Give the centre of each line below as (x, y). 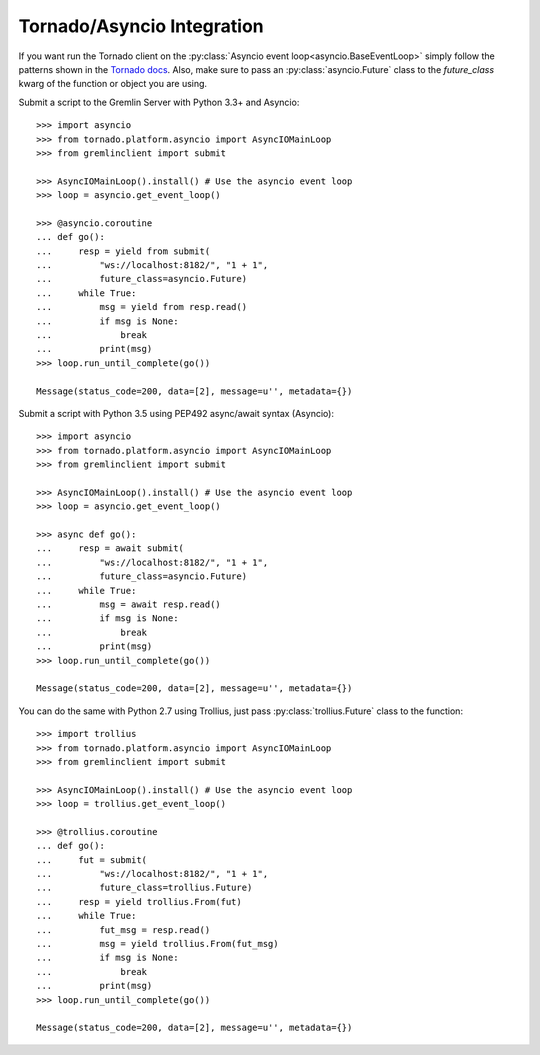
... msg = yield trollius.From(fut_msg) (157, 943)
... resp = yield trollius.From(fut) (139, 901)
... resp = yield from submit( (123, 251)
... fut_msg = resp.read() (123, 929)
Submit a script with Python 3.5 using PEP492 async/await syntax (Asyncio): (176, 413)
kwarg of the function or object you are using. (113, 84)
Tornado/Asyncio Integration (141, 26)
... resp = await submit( (110, 548)
